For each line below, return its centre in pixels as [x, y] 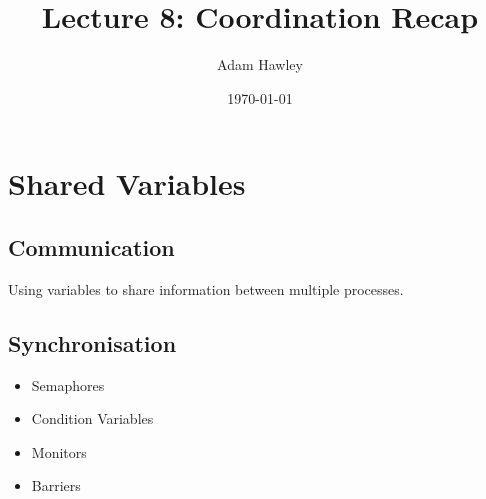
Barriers [56, 485]
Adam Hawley [260, 64]
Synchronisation [92, 342]
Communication [91, 246]
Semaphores [68, 384]
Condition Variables [92, 418]
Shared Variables [127, 183]
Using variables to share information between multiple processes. [206, 288]
